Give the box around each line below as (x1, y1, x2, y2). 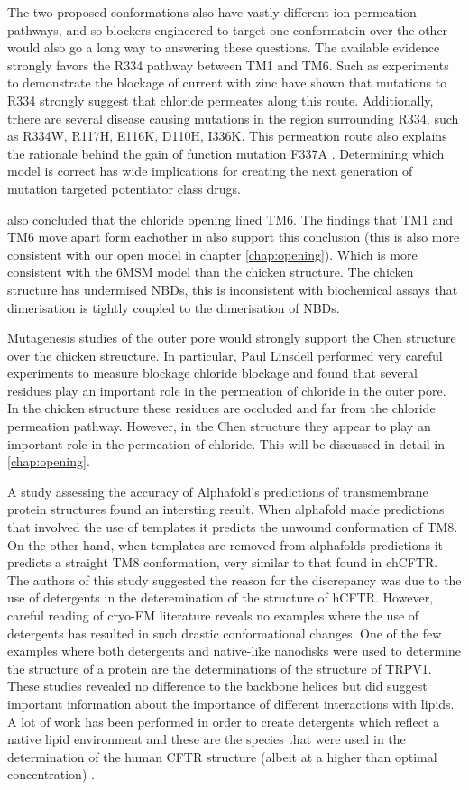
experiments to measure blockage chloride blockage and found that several (7, 363, 418, 382)
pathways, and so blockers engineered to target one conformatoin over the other (7, 20, 448, 39)
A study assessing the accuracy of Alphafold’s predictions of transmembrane (7, 482, 428, 501)
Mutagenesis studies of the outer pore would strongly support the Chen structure (7, 328, 456, 347)
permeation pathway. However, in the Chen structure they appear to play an (7, 417, 431, 436)
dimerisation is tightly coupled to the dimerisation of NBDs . (7, 298, 340, 317)
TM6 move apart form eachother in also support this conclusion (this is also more (7, 227, 460, 246)
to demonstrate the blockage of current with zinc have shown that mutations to (7, 73, 447, 92)
